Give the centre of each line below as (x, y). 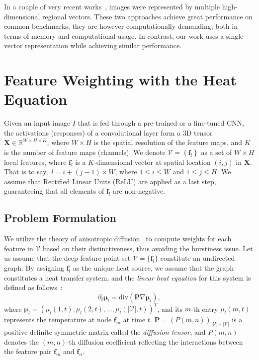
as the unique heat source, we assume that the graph (153, 268)
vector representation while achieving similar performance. (93, 45)
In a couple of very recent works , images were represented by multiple (112, 6)
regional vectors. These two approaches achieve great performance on (147, 16)
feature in (19, 248)
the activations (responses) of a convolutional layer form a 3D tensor (108, 132)
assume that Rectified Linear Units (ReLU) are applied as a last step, (110, 181)
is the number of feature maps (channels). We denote (85, 152)
